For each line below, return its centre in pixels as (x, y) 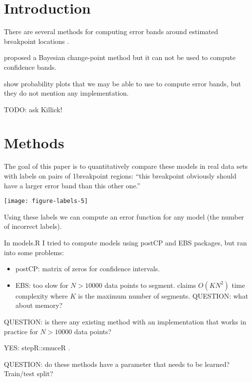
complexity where (42, 295)
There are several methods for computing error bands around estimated (111, 31)
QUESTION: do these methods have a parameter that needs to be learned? (117, 364)
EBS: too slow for (42, 285)
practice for (21, 331)
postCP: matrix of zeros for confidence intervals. (88, 269)
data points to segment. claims (150, 285)
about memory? (39, 305)
